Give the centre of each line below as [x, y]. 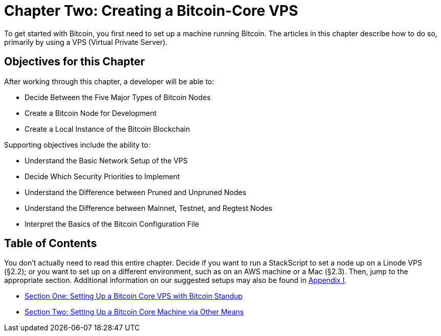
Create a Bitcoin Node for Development [91, 113]
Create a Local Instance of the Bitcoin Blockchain [107, 129]
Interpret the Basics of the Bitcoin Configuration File [112, 224]
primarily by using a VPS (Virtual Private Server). [86, 42]
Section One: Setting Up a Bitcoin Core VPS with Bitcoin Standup [134, 296]
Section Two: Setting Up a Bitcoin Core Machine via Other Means [134, 312]
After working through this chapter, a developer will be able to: [109, 81]
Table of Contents [51, 244]
